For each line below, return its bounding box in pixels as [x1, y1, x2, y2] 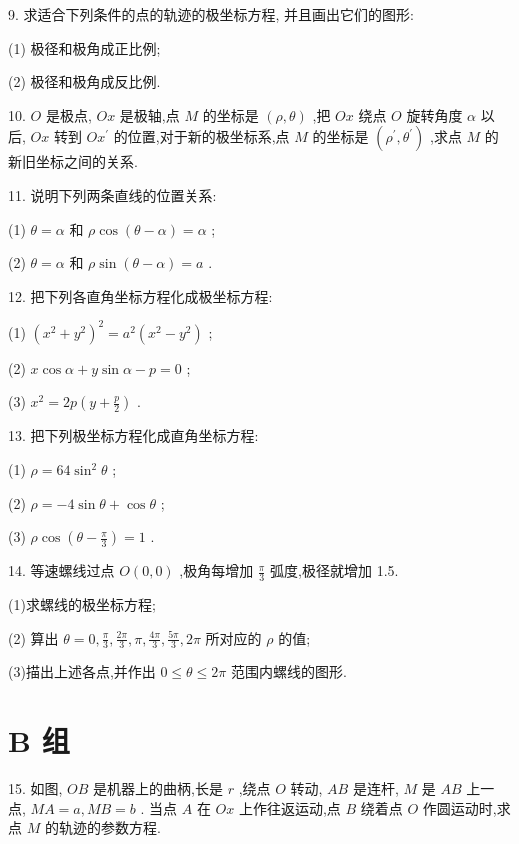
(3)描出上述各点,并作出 [8, 661, 156, 682]
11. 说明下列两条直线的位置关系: [8, 184, 217, 205]
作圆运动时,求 [422, 797, 511, 818]
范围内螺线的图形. [230, 661, 347, 682]
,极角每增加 [179, 560, 254, 581]
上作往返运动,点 [238, 797, 341, 818]
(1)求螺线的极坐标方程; [8, 594, 156, 615]
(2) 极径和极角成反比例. [8, 71, 161, 92]
